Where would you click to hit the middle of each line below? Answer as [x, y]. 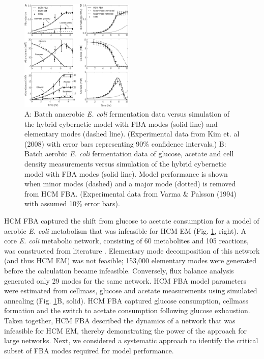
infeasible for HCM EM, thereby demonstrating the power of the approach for [126, 330]
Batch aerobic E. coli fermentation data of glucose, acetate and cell [129, 154]
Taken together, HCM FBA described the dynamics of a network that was [120, 320]
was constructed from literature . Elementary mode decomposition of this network [132, 250]
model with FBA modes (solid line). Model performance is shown [126, 173]
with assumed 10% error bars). [72, 203]
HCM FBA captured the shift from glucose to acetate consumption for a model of [132, 221]
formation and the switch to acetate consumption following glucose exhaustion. [127, 310]
